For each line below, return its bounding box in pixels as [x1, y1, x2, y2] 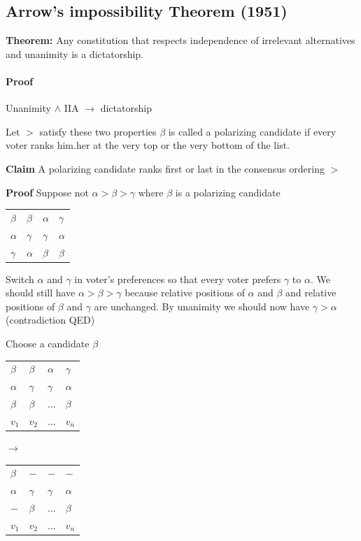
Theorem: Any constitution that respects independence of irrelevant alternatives [6, 33, 355, 48]
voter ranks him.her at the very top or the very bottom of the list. [6, 138, 290, 152]
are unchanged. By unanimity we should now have [94, 298, 310, 313]
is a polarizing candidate [175, 185, 281, 199]
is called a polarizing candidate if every [168, 124, 337, 138]
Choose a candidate [6, 336, 90, 351]
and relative [285, 285, 337, 300]
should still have [6, 285, 76, 300]
